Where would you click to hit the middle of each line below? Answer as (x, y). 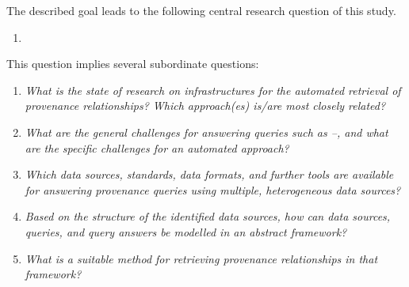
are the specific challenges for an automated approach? (157, 147)
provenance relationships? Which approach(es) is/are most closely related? (205, 106)
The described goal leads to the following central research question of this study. (201, 10)
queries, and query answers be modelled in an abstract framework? (186, 231)
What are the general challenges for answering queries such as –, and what (206, 132)
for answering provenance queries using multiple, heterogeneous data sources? (213, 189)
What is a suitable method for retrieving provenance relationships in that (201, 258)
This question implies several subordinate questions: (133, 64)
